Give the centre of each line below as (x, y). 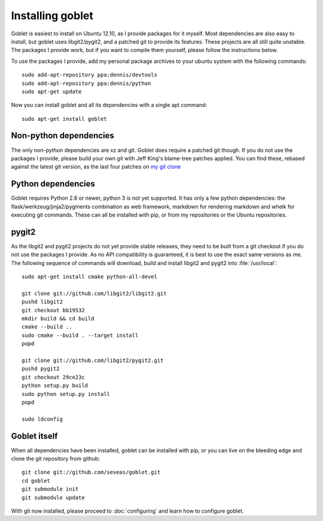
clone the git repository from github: (56, 459)
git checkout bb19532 (53, 310)
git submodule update (53, 497)
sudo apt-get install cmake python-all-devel (90, 277)
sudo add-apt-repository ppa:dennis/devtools (90, 75)
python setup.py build (55, 386)
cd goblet (36, 481)
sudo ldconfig (42, 419)
